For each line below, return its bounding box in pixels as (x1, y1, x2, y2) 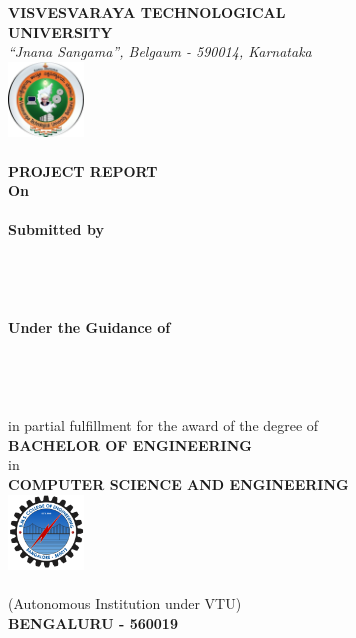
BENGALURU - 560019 (8, 613, 178, 633)
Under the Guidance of (8, 317, 171, 338)
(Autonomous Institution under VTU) (8, 593, 242, 614)
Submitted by (8, 219, 104, 240)
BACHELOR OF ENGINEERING (8, 434, 252, 455)
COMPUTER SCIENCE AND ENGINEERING (8, 474, 349, 495)
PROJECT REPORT (8, 160, 158, 181)
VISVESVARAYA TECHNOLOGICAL (8, 2, 286, 22)
